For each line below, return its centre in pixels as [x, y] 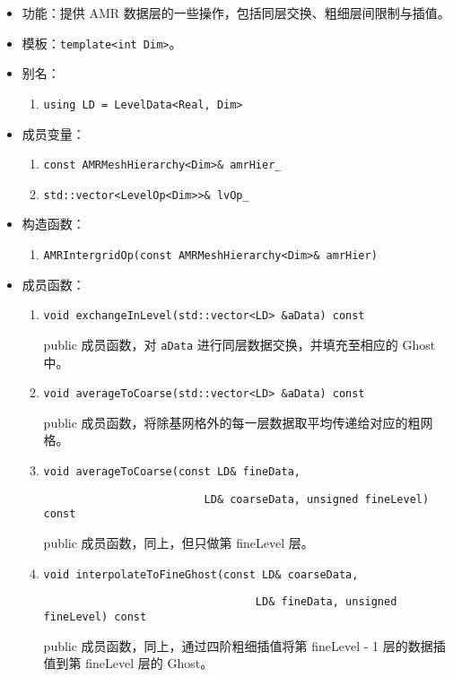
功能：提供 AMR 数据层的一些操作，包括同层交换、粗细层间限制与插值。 [236, 13]
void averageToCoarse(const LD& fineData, [172, 472]
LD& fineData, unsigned [326, 602]
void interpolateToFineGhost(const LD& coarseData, [201, 574]
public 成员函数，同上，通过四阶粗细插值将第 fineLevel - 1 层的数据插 [244, 645]
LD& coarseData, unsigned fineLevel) [317, 499]
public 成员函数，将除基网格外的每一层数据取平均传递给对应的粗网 [238, 422]
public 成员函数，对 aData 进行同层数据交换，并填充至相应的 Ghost [240, 344]
